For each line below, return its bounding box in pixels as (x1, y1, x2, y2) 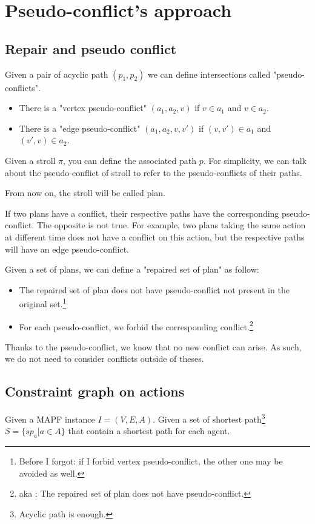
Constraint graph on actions (5, 382, 185, 401)
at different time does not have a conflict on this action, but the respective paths (5, 230, 305, 243)
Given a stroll (5, 154, 56, 166)
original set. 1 (19, 296, 67, 310)
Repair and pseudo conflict (5, 39, 177, 58)
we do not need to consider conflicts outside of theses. (5, 352, 204, 365)
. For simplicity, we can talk (203, 154, 307, 166)
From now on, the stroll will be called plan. (5, 186, 165, 199)
